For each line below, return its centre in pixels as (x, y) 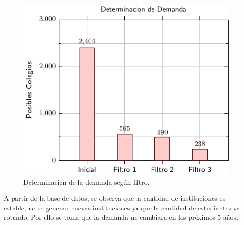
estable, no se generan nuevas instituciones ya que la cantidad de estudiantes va (122, 207)
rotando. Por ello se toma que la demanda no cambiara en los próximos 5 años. (121, 217)
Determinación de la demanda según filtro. (86, 182)
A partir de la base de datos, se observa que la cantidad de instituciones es (115, 198)
